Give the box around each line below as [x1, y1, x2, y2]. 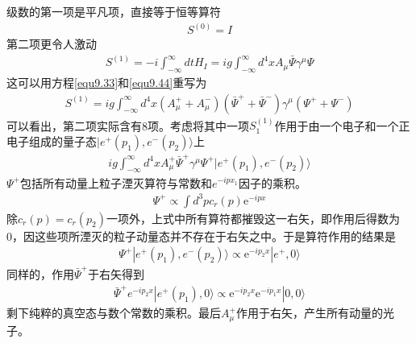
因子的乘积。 [238, 174, 306, 191]
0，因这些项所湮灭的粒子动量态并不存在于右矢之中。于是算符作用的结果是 [6, 227, 396, 244]
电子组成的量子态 [6, 132, 97, 149]
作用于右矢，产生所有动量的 [235, 304, 383, 321]
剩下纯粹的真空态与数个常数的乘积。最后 [6, 304, 221, 321]
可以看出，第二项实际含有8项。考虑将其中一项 [6, 117, 249, 134]
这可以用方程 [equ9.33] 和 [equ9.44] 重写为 [6, 73, 207, 90]
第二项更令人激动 [6, 35, 97, 52]
